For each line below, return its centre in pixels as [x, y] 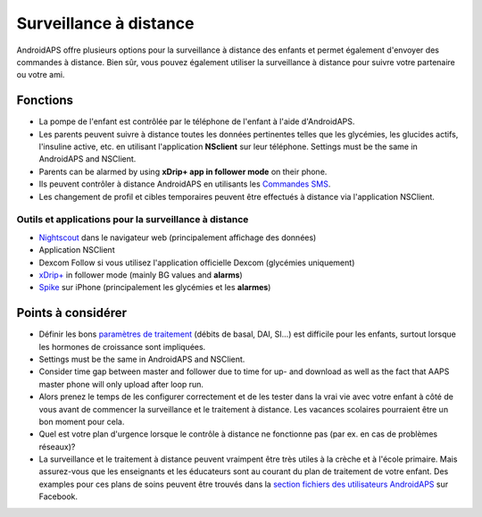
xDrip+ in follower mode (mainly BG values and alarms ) [141, 275]
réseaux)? [57, 446]
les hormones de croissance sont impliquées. [122, 346]
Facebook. [58, 496]
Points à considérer [72, 313]
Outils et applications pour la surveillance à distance [133, 220]
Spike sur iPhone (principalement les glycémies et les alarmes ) [155, 288]
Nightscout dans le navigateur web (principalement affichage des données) [178, 238]
